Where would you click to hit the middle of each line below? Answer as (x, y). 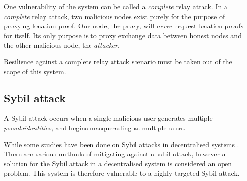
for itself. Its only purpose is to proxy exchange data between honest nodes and (123, 35)
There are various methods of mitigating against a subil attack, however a (115, 154)
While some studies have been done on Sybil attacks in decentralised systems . (122, 144)
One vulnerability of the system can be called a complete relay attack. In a (116, 6)
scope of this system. (35, 71)
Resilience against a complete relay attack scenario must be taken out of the (118, 61)
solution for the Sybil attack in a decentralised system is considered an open (118, 163)
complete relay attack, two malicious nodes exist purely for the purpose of (114, 16)
